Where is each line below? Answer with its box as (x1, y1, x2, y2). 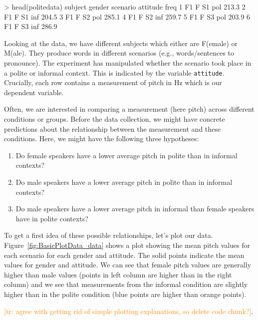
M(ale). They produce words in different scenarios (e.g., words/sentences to (4, 48, 235, 58)
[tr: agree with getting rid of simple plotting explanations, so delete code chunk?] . (4, 305, 254, 316)
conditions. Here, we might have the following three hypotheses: (4, 133, 199, 144)
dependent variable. (4, 87, 64, 97)
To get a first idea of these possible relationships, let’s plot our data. (4, 230, 213, 240)
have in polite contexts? (15, 213, 88, 223)
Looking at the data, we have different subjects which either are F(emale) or (4, 38, 238, 48)
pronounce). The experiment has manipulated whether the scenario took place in (4, 57, 252, 68)
